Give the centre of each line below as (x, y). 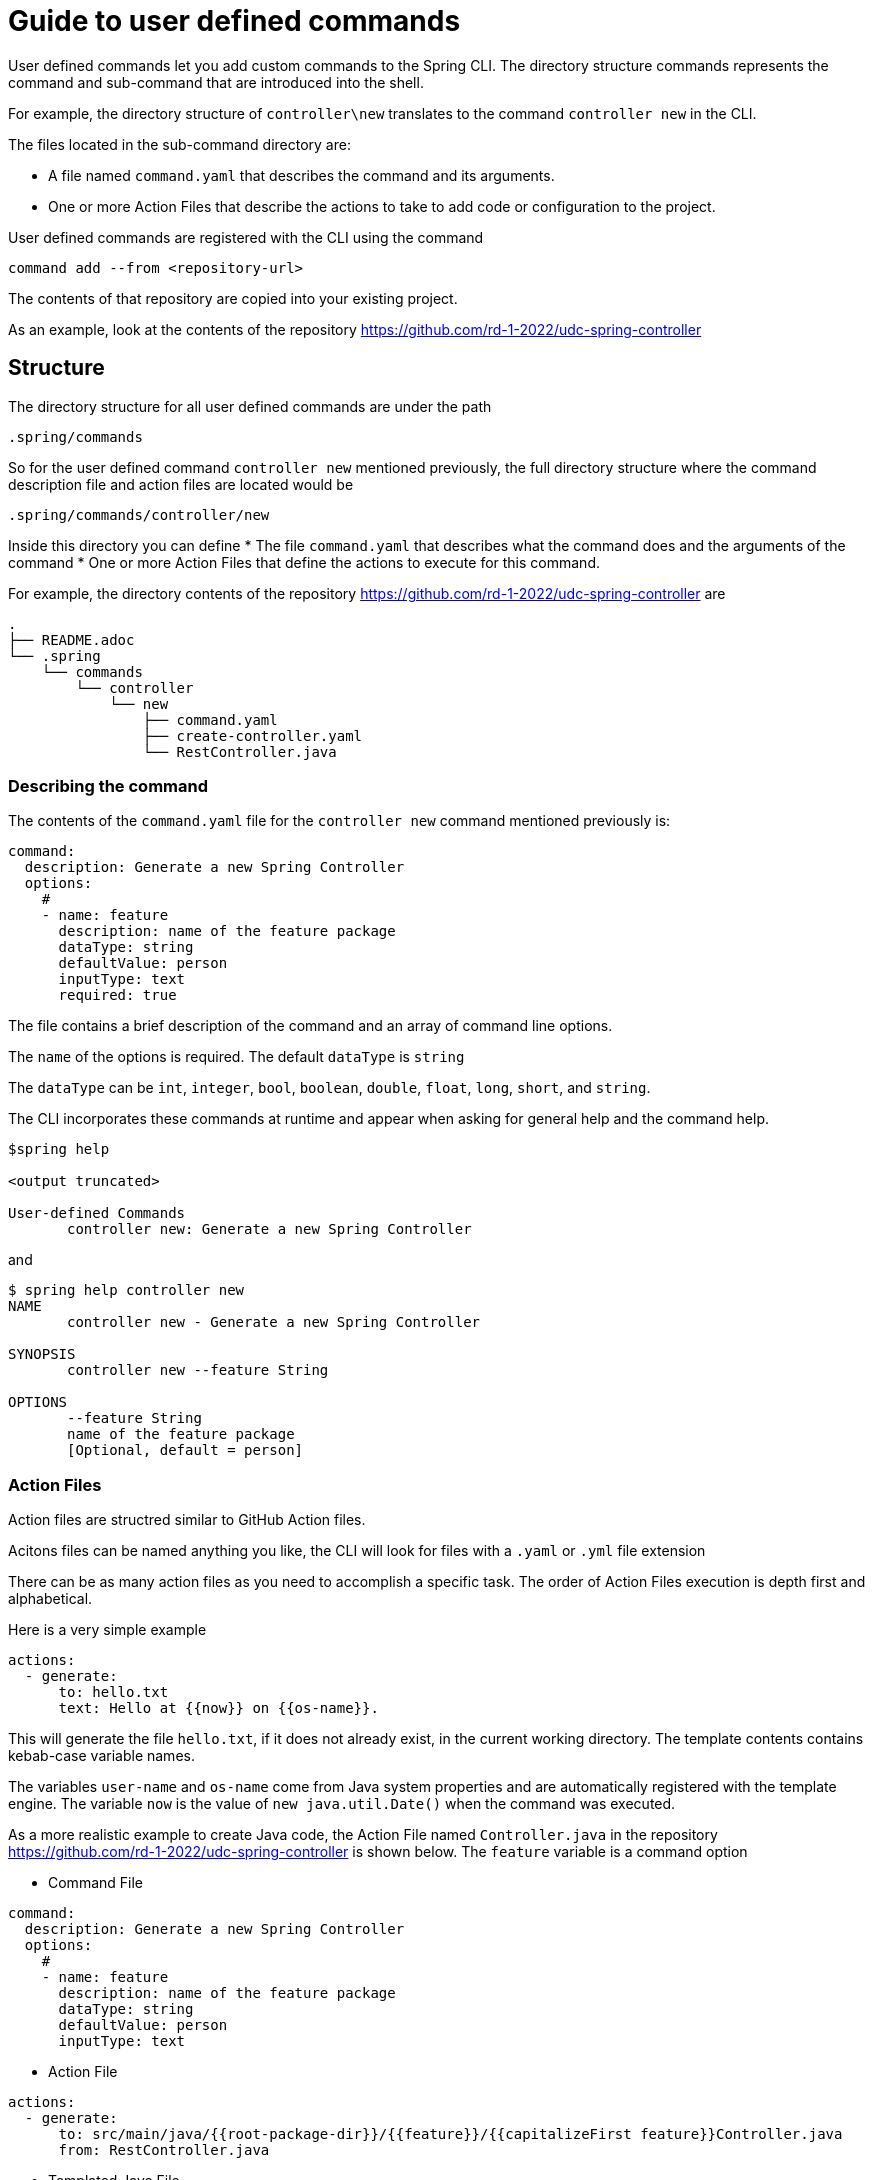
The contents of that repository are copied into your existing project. (233, 298)
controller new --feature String (198, 1370)
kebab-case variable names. (101, 1756)
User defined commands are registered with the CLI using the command (246, 237)
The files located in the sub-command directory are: (179, 144)
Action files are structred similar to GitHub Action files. (187, 1520)
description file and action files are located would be (181, 484)
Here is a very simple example (107, 1630)
